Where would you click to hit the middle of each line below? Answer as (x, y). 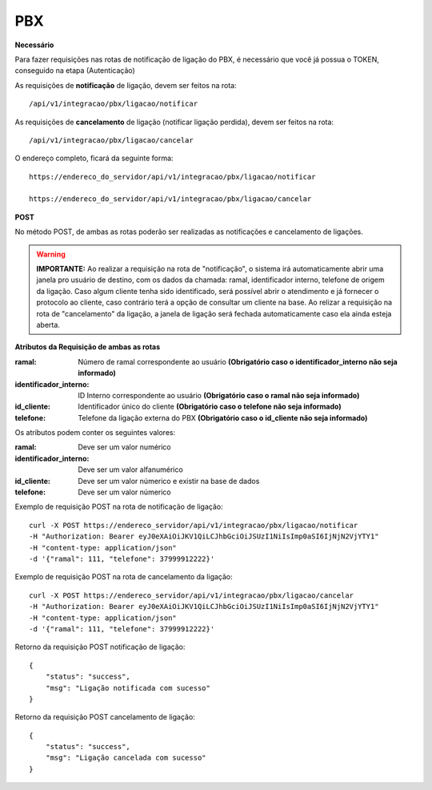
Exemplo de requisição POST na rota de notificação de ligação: (119, 507)
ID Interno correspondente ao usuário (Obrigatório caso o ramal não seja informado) (219, 395)
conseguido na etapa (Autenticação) (75, 71)
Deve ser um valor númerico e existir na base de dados (169, 481)
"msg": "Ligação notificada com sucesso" (128, 688)
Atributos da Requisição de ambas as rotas (88, 347)
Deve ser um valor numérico (124, 447)
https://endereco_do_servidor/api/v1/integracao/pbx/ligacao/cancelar (170, 199)
